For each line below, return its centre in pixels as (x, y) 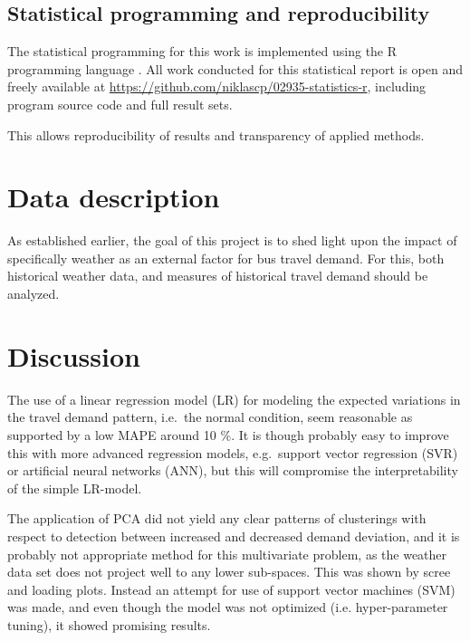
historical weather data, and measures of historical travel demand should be (218, 276)
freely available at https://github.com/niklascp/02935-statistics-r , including (217, 86)
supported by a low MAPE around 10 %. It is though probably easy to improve (228, 434)
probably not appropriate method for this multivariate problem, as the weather (227, 554)
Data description (114, 197)
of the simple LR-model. (75, 488)
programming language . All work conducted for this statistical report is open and (235, 68)
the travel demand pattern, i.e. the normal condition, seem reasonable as (210, 417)
